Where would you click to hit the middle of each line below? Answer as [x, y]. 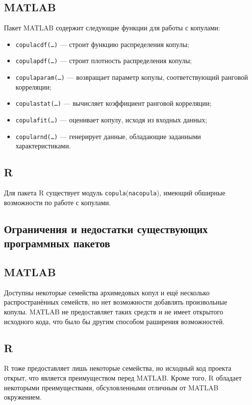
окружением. [23, 397]
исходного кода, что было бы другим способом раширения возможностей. [114, 321]
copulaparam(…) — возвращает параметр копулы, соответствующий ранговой [132, 77]
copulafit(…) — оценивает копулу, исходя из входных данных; [111, 120]
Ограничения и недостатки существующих [106, 228]
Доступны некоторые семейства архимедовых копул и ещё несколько [107, 292]
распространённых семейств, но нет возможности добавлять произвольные [116, 302]
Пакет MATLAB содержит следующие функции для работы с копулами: [112, 28]
